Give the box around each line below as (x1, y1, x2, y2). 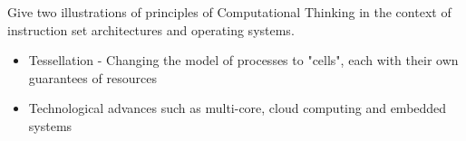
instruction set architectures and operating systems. (7, 20, 295, 39)
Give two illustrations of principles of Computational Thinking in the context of (7, 3, 451, 21)
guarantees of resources (28, 68, 157, 87)
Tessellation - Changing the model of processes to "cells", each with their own (28, 51, 459, 70)
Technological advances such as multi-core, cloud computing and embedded (28, 99, 447, 117)
